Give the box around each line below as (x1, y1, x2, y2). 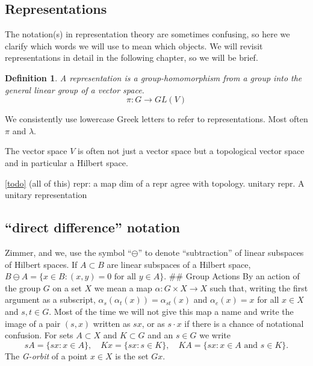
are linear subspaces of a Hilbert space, (107, 258, 251, 270)
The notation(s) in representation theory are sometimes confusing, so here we (5, 28, 290, 40)
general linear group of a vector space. (5, 83, 144, 96)
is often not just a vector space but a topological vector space (78, 144, 305, 157)
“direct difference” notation (5, 218, 181, 237)
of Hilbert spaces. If (5, 258, 78, 270)
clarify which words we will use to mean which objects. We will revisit (5, 39, 263, 52)
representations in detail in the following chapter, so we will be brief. (5, 51, 258, 64)
